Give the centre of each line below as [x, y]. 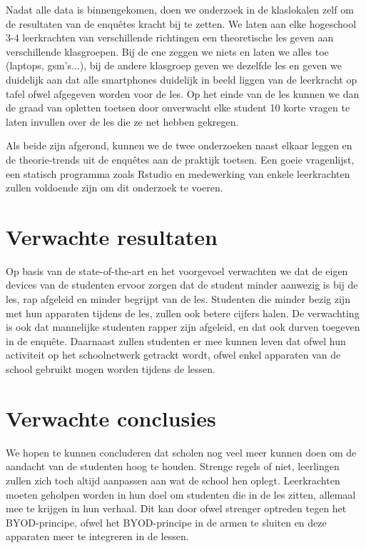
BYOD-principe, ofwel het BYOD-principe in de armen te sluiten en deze [166, 522]
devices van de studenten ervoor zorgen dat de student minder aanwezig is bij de [182, 285]
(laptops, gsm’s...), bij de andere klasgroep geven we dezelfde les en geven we [174, 65]
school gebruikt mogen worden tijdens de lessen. [111, 369]
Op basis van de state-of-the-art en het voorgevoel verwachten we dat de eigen [177, 270]
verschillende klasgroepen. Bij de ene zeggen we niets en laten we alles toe [167, 51]
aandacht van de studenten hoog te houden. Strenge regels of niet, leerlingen [173, 466]
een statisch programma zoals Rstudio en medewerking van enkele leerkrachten [178, 173]
